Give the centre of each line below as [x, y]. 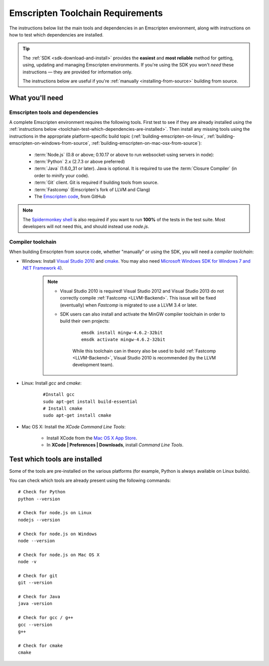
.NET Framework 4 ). [42, 268]
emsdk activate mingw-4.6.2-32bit [123, 340]
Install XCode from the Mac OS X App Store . [92, 438]
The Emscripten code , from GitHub [70, 196]
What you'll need [36, 98]
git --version [35, 583]
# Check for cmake [41, 646]
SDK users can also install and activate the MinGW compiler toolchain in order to [142, 314]
